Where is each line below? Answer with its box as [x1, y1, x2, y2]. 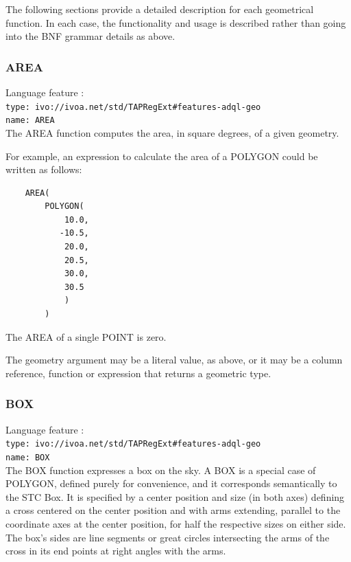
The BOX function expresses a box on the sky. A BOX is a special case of [5, 462, 316, 477]
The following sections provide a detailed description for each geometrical [5, 2, 314, 16]
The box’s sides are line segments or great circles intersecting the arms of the [5, 530, 330, 544]
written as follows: [5, 162, 82, 177]
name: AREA [5, 115, 55, 126]
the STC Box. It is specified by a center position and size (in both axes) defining [5, 489, 345, 504]
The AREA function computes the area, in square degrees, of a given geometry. [5, 125, 339, 139]
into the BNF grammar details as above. [5, 29, 175, 43]
